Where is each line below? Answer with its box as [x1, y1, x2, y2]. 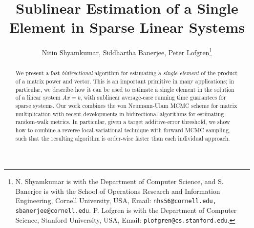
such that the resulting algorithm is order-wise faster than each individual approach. [15, 134, 230, 142]
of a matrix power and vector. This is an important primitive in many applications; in [15, 77, 234, 85]
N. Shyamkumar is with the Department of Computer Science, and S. [15, 176, 224, 187]
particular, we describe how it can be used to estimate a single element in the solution [15, 85, 234, 93]
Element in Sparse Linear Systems [9, 17, 245, 37]
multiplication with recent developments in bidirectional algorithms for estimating [15, 109, 224, 118]
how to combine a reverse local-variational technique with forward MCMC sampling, [15, 125, 231, 134]
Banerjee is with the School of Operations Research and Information [15, 186, 220, 196]
